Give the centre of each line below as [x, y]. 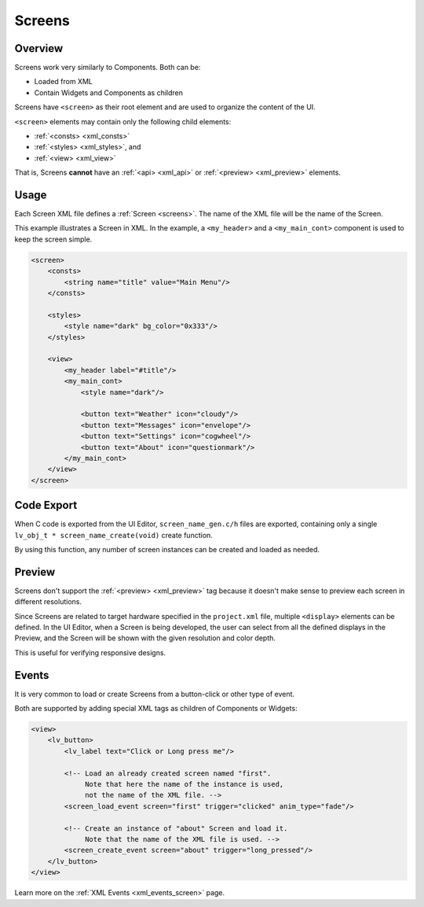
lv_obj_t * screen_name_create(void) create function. [114, 535]
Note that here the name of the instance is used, [185, 784]
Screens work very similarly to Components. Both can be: [108, 68]
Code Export [46, 505]
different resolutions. [48, 602]
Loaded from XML [64, 82]
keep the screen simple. [53, 239]
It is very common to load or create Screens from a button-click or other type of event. [154, 694]
